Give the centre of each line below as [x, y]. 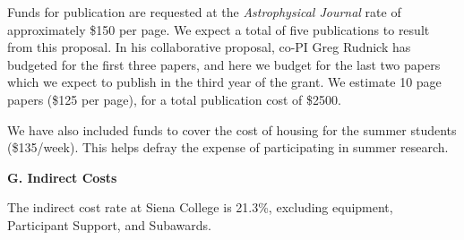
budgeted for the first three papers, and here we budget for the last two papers [224, 64]
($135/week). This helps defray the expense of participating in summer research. [228, 147]
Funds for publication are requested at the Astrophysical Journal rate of [204, 12]
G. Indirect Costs [62, 177]
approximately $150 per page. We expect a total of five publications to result [219, 29]
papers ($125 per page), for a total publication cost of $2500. [174, 99]
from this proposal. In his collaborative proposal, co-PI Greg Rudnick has [209, 47]
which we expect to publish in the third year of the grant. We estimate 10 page [224, 82]
